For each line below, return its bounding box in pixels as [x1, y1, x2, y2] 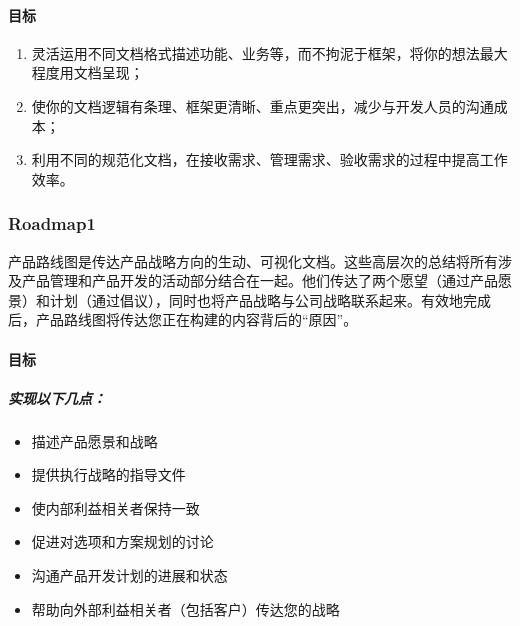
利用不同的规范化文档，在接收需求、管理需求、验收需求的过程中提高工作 [31, 149, 508, 170]
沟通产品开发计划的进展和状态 [31, 565, 228, 586]
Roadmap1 [8, 211, 96, 236]
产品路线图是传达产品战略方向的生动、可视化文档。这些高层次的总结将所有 [8, 250, 498, 271]
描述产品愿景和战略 [31, 430, 158, 451]
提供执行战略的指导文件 [31, 464, 186, 485]
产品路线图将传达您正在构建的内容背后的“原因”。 [35, 309, 358, 330]
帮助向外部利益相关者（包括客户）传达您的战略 [31, 598, 340, 619]
